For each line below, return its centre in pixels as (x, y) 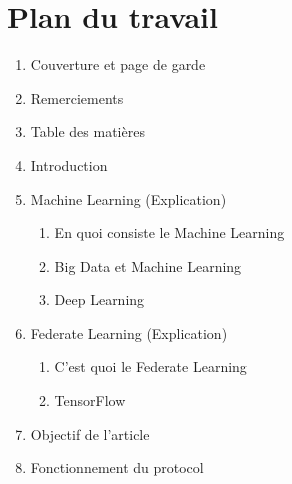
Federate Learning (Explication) (129, 332)
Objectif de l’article (90, 433)
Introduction (69, 164)
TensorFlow (90, 400)
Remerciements (77, 97)
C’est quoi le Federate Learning (150, 366)
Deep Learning (99, 299)
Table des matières (87, 131)
